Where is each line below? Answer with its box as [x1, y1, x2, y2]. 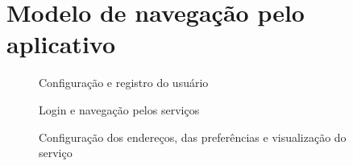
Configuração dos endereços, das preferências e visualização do [39, 128, 347, 145]
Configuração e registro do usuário [39, 74, 209, 91]
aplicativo [6, 27, 116, 60]
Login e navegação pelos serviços [39, 101, 200, 118]
